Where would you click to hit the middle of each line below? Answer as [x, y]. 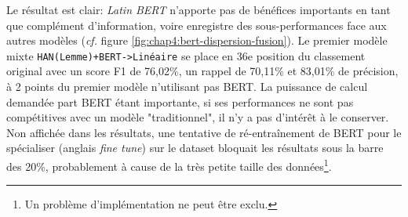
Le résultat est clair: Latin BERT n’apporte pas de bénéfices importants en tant [199, 9]
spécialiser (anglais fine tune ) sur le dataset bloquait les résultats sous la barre [195, 148]
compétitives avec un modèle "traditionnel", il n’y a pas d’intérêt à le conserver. [198, 117]
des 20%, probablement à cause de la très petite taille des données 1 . [169, 165]
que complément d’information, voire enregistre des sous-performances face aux [197, 25]
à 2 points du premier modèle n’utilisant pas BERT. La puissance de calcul [187, 87]
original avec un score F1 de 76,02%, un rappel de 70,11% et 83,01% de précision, [202, 71]
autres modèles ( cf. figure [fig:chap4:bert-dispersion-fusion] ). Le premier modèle [197, 40]
